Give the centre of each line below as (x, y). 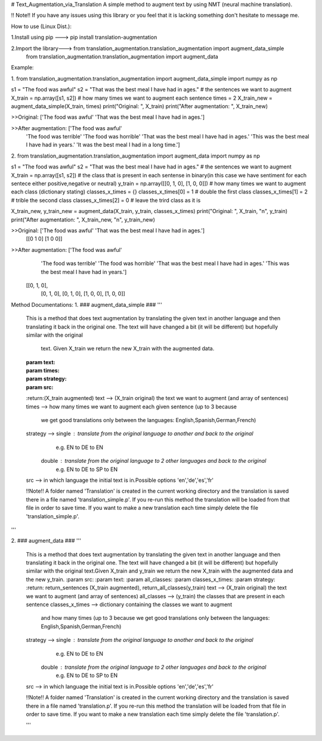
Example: (22, 67)
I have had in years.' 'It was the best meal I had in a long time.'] (103, 145)
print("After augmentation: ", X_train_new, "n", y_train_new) (83, 219)
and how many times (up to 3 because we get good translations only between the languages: (155, 618)
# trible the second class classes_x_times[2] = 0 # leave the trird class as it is (106, 200)
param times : (43, 371)
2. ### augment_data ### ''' (46, 541)
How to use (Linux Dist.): (41, 26)
